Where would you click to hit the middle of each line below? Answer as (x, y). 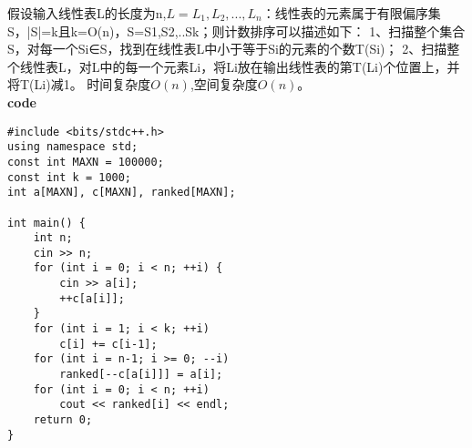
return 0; (63, 420)
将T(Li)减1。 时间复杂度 (79, 84)
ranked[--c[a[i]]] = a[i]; (141, 375)
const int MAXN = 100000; (86, 162)
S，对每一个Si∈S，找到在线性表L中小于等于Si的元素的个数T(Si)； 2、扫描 (227, 49)
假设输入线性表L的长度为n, (87, 13)
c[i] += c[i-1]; (108, 344)
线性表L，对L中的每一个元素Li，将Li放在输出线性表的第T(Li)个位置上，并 (240, 66)
